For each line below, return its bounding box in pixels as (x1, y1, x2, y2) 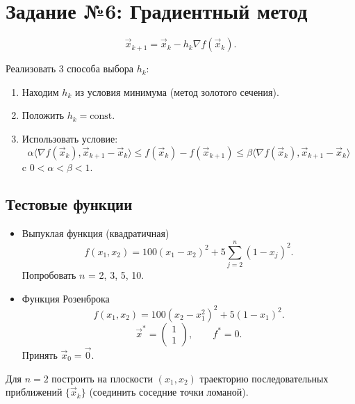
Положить (22, 108, 65, 122)
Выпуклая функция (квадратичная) (22, 226, 170, 241)
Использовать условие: (22, 131, 118, 145)
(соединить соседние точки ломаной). (89, 385, 249, 399)
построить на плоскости (51, 371, 154, 385)
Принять (22, 347, 58, 362)
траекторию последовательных (199, 371, 329, 385)
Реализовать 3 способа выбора (6, 61, 133, 76)
